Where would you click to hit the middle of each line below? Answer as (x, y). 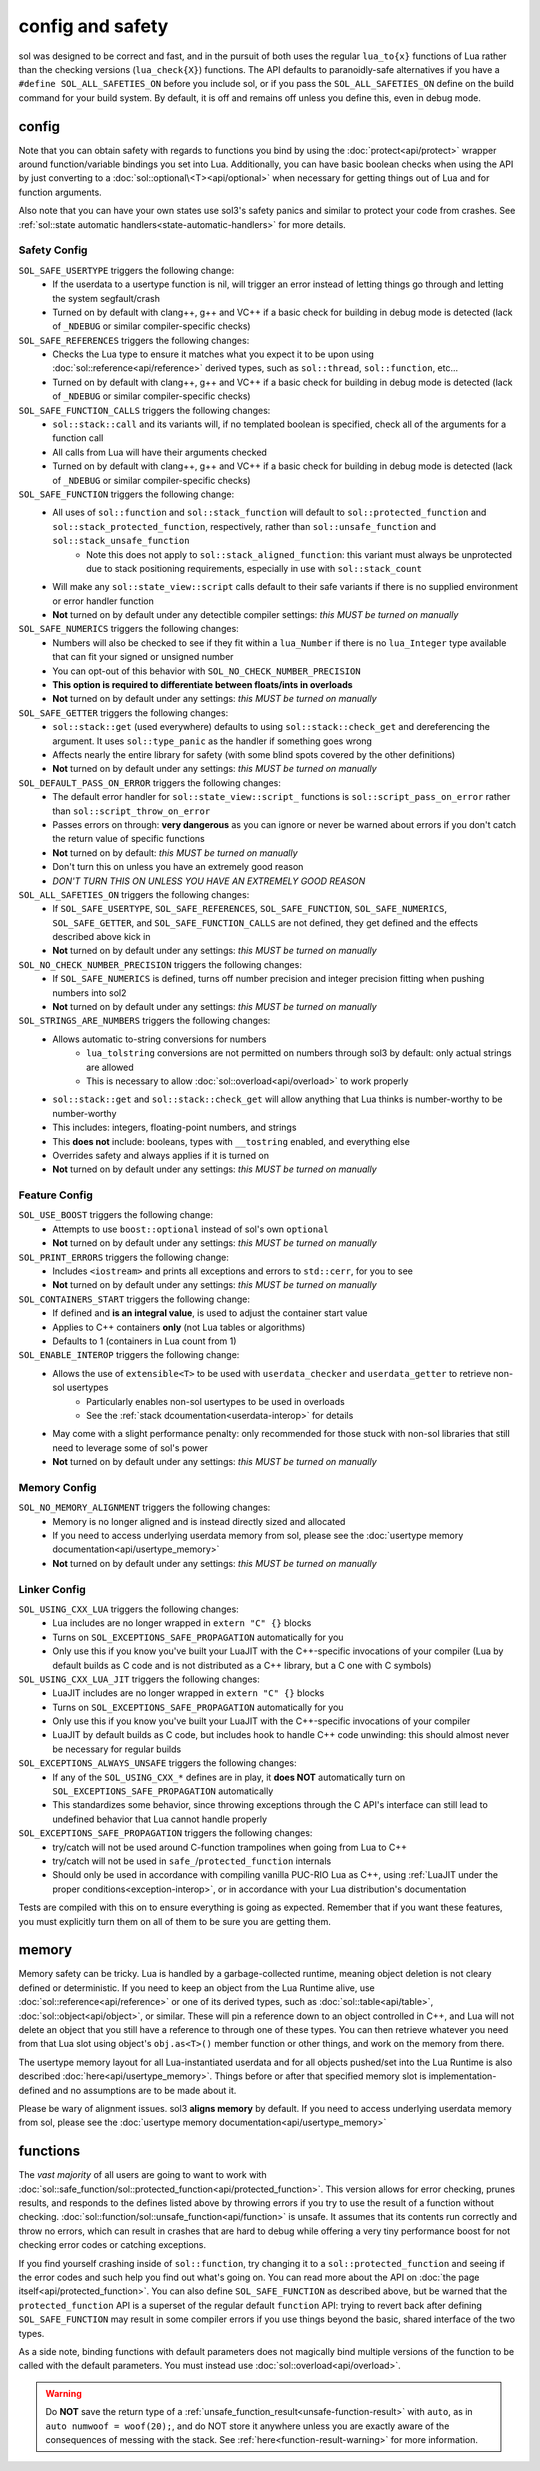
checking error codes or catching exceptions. (112, 2245)
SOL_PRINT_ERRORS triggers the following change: (123, 1257)
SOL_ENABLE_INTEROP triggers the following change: (129, 1355)
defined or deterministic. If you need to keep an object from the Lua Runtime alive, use (196, 1987)
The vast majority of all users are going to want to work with (142, 2175)
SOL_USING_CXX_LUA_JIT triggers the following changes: (139, 1679)
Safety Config (53, 250)
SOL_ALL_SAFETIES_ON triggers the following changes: (134, 894)
